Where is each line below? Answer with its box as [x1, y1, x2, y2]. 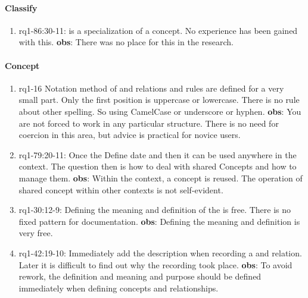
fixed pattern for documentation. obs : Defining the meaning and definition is [18, 215, 300, 227]
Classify [5, 1, 38, 14]
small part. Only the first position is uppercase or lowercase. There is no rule [18, 93, 300, 106]
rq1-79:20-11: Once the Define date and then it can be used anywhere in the [18, 148, 297, 161]
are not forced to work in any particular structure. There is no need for [18, 117, 279, 129]
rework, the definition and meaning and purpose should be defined [18, 270, 262, 283]
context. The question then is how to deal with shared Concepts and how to [18, 160, 297, 172]
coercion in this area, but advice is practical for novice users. [18, 128, 241, 141]
